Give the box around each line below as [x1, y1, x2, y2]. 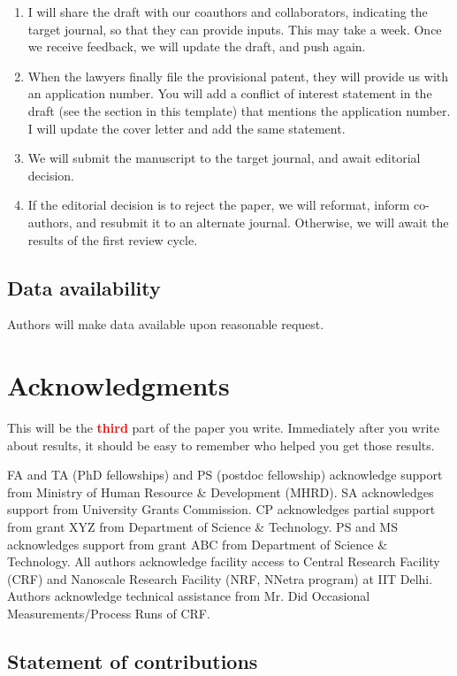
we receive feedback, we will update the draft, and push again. [27, 37, 366, 56]
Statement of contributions [7, 647, 258, 674]
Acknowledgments [7, 367, 230, 403]
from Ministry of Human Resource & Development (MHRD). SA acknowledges [7, 482, 434, 501]
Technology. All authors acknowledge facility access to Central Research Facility [7, 552, 440, 571]
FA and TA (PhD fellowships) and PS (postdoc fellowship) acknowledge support [7, 465, 443, 484]
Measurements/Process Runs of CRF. [7, 603, 210, 622]
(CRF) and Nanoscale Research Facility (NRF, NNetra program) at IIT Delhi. [7, 569, 433, 588]
